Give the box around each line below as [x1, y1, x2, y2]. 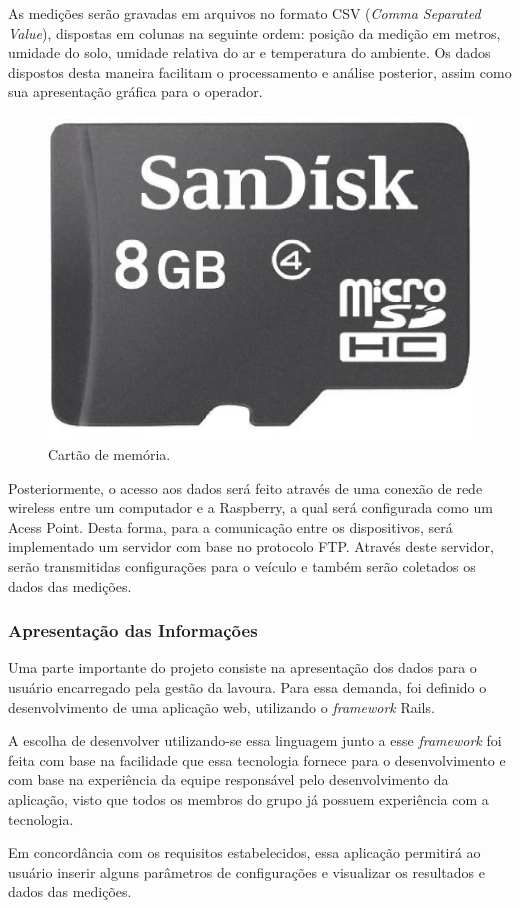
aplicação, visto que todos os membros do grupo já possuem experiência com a [8, 789, 489, 810]
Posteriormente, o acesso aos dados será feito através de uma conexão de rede [8, 477, 483, 498]
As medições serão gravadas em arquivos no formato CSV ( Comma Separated [8, 3, 481, 23]
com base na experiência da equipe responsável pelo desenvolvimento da [8, 769, 449, 790]
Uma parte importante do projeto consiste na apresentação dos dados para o [8, 657, 477, 678]
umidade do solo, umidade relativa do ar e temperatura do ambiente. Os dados [8, 42, 491, 63]
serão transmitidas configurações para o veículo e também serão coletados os [8, 556, 476, 577]
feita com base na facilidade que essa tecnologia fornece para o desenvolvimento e [8, 749, 506, 770]
